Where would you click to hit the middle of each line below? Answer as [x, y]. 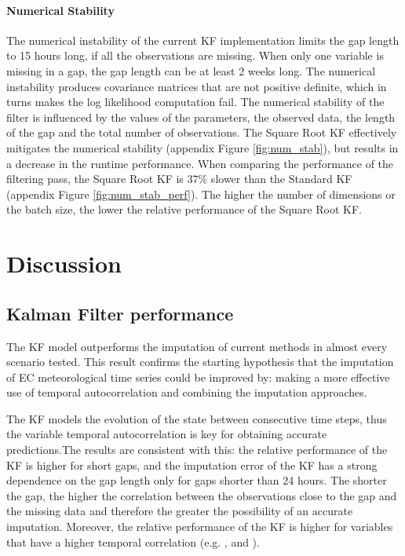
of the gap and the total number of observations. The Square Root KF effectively [202, 132]
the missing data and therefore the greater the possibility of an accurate [180, 511]
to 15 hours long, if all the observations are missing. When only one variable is [195, 55]
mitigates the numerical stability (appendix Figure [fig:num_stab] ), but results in [202, 147]
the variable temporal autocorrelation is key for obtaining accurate [167, 434]
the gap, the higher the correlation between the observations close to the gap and [202, 495]
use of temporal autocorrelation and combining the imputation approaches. [187, 392]
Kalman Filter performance [120, 313]
